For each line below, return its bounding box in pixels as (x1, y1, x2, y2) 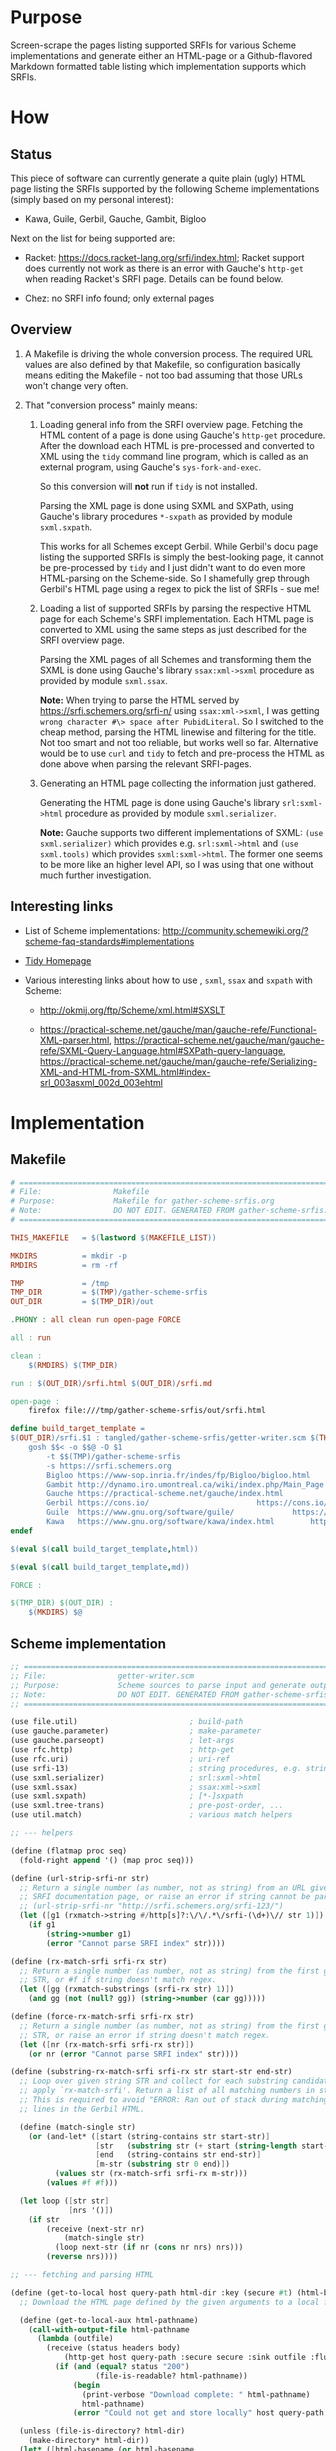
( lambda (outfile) (36, 2334, 114, 2344)
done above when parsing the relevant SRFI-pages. (39, 757, 252, 770)
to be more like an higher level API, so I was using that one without (39, 858, 314, 870)
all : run (10, 1333, 52, 1343)
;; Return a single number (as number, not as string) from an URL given (19, 1882, 333, 1893)
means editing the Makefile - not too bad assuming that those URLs (24, 369, 303, 381)
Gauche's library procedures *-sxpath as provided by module (39, 510, 293, 522)
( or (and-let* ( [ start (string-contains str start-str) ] (28, 2131, 271, 2141)
